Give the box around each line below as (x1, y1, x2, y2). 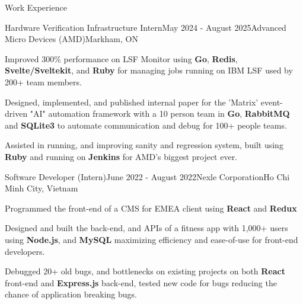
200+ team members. (5, 75, 82, 88)
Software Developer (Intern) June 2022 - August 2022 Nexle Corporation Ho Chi (5, 170, 290, 183)
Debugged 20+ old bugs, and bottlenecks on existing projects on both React (5, 265, 285, 277)
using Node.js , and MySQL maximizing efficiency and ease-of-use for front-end (5, 233, 298, 245)
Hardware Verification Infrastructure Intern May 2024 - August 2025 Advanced (5, 21, 286, 33)
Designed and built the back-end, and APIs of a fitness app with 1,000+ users (5, 222, 288, 234)
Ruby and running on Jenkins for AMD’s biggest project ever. (5, 150, 238, 162)
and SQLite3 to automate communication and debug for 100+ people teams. (5, 119, 287, 131)
